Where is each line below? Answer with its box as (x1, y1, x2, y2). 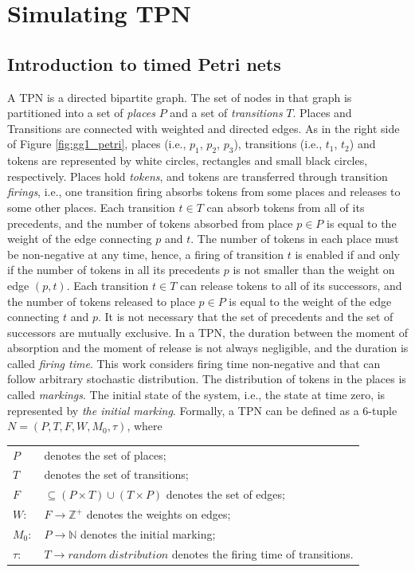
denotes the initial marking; (80, 525, 216, 542)
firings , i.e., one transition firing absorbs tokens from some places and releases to (7, 183, 401, 200)
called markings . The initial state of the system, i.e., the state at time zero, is (7, 386, 386, 403)
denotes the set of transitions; (44, 466, 189, 483)
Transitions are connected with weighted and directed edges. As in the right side (7, 119, 400, 136)
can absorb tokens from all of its (206, 198, 365, 215)
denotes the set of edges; (166, 486, 285, 503)
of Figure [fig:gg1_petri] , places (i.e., (7, 135, 186, 152)
